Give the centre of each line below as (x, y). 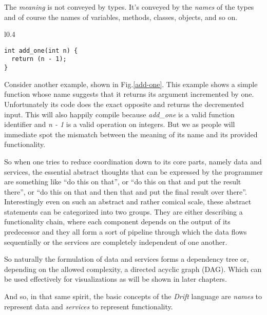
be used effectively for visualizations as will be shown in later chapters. (116, 279)
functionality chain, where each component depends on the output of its (117, 222)
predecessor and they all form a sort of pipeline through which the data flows (126, 232)
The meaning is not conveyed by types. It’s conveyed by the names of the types (129, 7)
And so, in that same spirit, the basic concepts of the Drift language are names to (133, 296)
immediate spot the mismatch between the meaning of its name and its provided (131, 134)
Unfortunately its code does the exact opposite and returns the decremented (124, 104)
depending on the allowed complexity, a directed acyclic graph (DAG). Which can (133, 269)
